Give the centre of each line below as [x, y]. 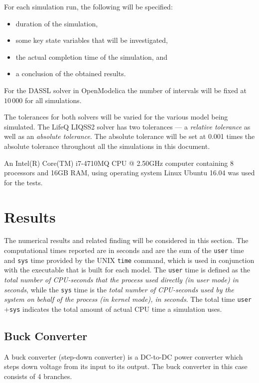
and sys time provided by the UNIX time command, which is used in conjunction [129, 260]
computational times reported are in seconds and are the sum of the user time [124, 250]
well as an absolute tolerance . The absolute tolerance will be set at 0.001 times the [129, 136]
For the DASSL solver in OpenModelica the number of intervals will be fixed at [126, 90]
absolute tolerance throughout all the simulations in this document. [107, 146]
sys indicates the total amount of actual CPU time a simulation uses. [116, 309]
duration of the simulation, [57, 23]
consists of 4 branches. [38, 376]
